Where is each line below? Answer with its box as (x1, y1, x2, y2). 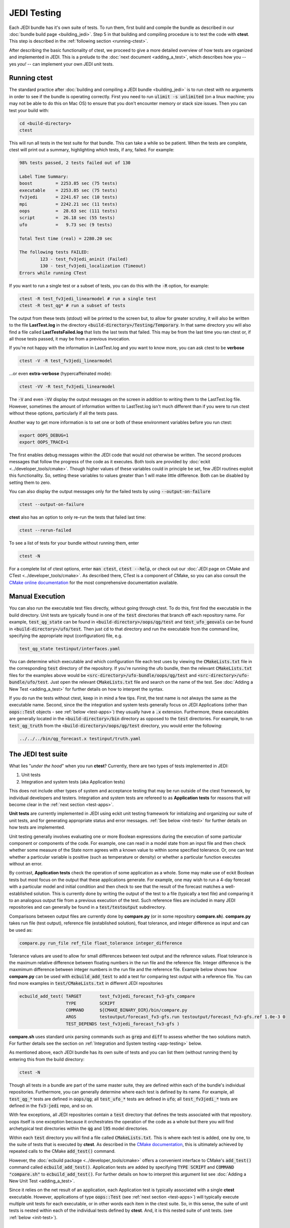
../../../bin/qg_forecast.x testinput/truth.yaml (19, 736, 141, 741)
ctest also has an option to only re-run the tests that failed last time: (9, 514, 146, 520)
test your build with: (9, 107, 49, 113)
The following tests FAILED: (19, 250, 90, 255)
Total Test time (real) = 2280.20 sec (19, 236, 113, 241)
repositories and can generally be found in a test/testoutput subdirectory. (9, 904, 166, 910)
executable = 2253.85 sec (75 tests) (19, 187, 118, 193)
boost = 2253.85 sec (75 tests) (19, 181, 118, 186)
